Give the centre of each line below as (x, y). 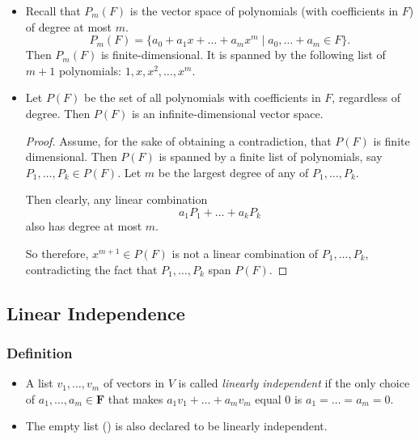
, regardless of (366, 97)
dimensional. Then (71, 157)
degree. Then (58, 113)
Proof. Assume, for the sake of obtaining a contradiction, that (178, 140)
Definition (40, 352)
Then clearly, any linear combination (116, 199)
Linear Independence (96, 313)
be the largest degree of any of (233, 172)
